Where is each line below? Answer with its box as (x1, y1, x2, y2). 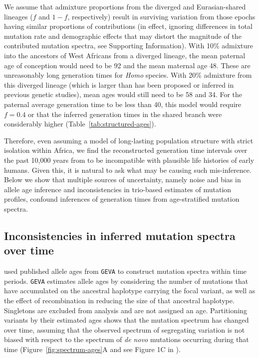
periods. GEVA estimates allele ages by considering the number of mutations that (4, 275, 249, 286)
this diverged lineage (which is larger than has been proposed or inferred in (4, 79, 234, 90)
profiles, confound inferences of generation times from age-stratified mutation (4, 194, 240, 204)
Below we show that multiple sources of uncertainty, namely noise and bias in (4, 174, 241, 185)
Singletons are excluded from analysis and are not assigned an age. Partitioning (4, 305, 247, 315)
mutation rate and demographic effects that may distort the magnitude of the (4, 30, 242, 41)
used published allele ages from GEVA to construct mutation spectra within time (4, 266, 247, 276)
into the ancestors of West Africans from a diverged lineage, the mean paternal (4, 50, 246, 60)
